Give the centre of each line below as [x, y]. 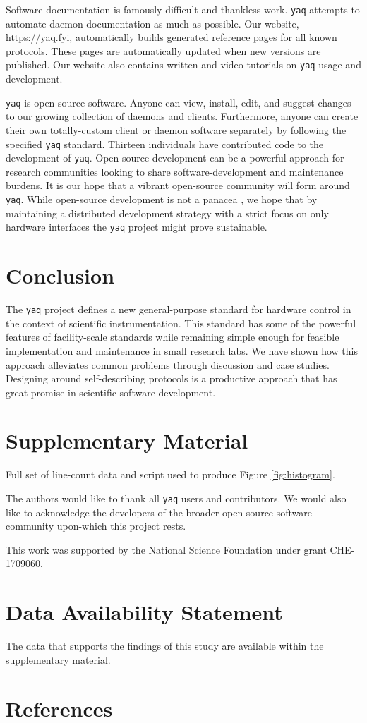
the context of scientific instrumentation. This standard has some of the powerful [181, 323]
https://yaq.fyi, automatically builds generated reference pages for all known [172, 37]
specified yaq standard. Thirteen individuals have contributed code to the [165, 144]
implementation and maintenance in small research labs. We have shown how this [182, 350]
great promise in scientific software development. [111, 392]
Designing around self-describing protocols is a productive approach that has [172, 378]
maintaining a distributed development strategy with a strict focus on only [167, 213]
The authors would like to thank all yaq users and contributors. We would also [176, 498]
